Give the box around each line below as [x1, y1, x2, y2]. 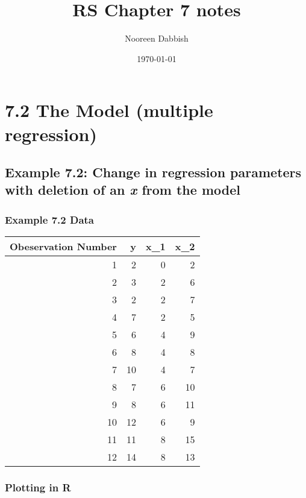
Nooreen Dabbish [125, 32, 189, 45]
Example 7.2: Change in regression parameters [5, 163, 302, 181]
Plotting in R [5, 480, 71, 494]
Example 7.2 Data [5, 212, 95, 227]
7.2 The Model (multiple [5, 98, 213, 122]
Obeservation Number [10, 239, 117, 254]
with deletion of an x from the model [5, 180, 240, 199]
